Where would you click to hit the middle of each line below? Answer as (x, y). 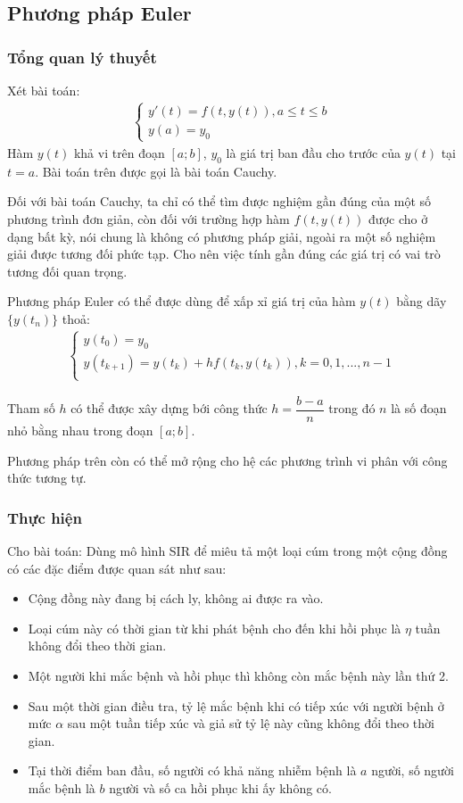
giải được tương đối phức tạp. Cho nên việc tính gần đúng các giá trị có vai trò (224, 254)
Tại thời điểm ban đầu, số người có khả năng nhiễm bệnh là (192, 770)
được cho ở (398, 218)
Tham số (31, 408)
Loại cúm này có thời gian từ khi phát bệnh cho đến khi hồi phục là (215, 628)
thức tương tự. (47, 478)
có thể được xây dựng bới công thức (169, 408)
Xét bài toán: (44, 90)
